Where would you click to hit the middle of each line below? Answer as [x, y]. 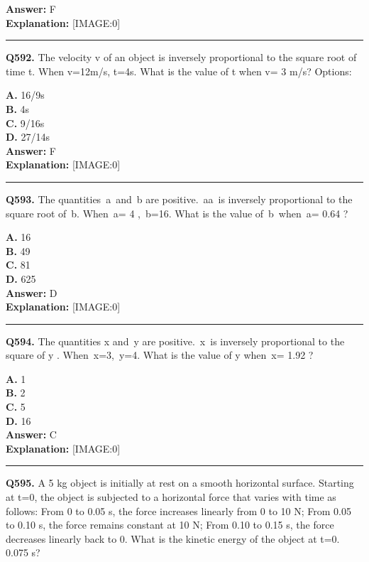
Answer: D [32, 292]
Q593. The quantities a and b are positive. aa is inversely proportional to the [179, 199]
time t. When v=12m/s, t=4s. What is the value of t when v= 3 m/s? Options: [179, 71]
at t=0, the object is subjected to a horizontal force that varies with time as [171, 497]
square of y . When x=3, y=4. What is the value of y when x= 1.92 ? [160, 355]
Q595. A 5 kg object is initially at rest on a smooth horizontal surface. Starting [180, 483]
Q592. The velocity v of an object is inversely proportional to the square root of [181, 57]
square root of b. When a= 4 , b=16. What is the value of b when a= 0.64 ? [177, 213]
